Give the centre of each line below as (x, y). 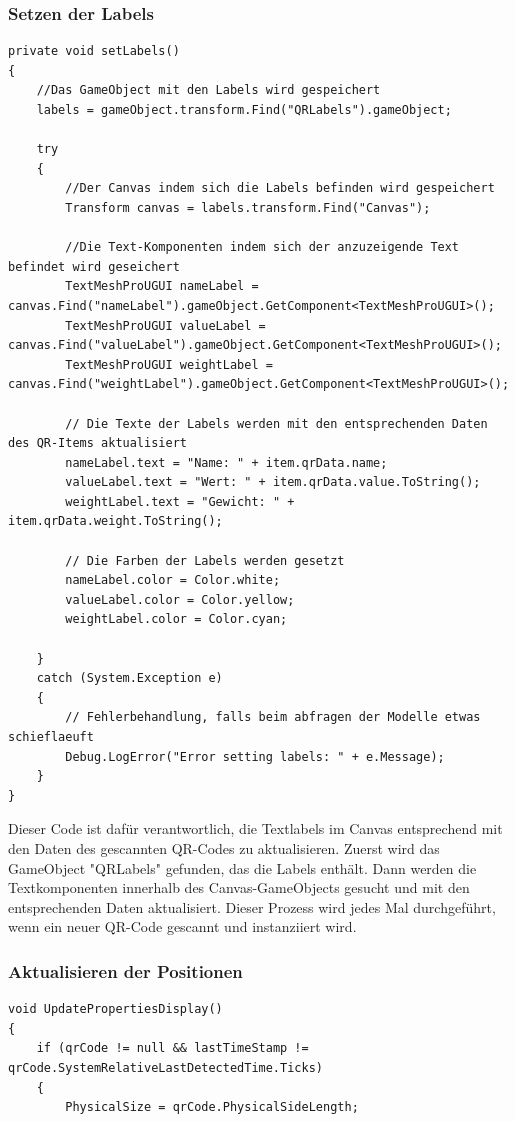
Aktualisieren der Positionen (125, 970)
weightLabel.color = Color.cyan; (176, 619)
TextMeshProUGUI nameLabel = (162, 286)
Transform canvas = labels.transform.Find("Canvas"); (248, 207)
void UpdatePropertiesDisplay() (115, 1009)
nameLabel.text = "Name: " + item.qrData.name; (226, 462)
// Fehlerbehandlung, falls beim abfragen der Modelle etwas (273, 717)
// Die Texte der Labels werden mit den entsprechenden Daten (276, 423)
